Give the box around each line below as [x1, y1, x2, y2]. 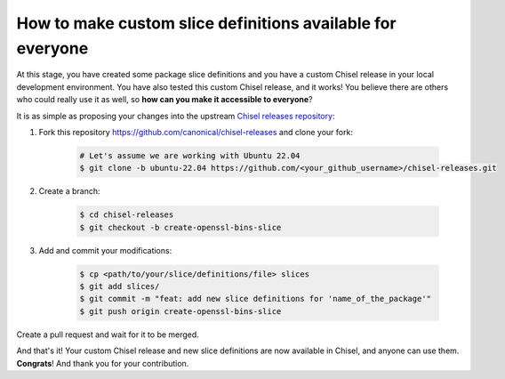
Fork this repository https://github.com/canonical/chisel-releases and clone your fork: [38, 126, 353, 137]
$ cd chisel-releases [79, 210, 174, 220]
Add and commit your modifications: [38, 245, 172, 255]
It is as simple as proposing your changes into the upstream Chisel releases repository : [16, 110, 335, 121]
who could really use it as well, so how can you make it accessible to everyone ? [16, 94, 313, 105]
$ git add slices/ [79, 281, 160, 291]
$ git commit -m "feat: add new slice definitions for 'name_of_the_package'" [79, 294, 431, 304]
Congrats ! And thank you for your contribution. [16, 358, 189, 368]
